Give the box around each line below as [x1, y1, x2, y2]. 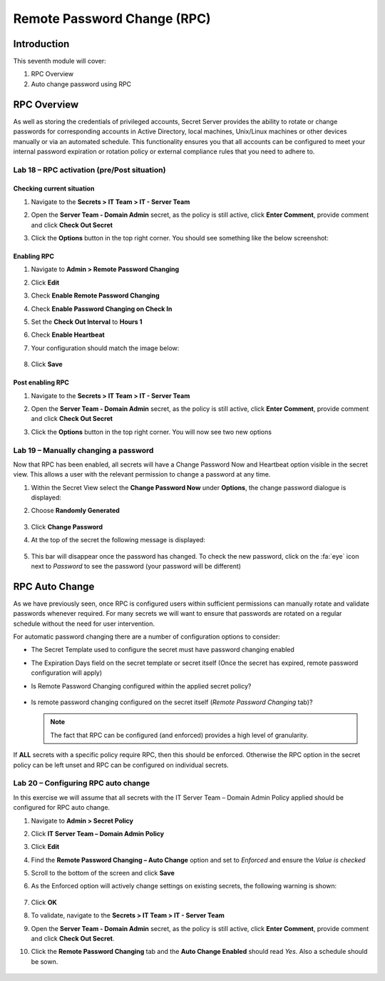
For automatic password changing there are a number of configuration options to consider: [13, 632, 281, 641]
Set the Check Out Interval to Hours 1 [31, 317, 143, 326]
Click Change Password [31, 522, 103, 531]
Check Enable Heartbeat [31, 330, 105, 339]
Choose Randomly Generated [31, 507, 120, 515]
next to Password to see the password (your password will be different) [31, 562, 242, 570]
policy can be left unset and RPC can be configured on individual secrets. [13, 761, 230, 769]
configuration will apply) [31, 669, 103, 677]
